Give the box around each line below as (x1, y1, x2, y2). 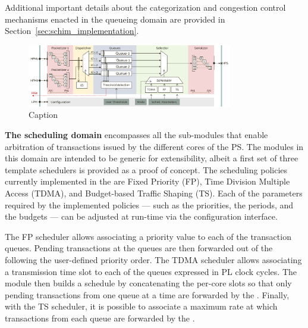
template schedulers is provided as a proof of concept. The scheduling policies (5, 163, 288, 176)
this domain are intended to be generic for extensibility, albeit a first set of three (5, 152, 298, 164)
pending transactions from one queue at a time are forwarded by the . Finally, (5, 288, 290, 301)
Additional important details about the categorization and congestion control (5, 1, 286, 13)
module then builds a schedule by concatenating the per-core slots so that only (5, 277, 292, 289)
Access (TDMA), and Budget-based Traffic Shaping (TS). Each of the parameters (5, 186, 303, 199)
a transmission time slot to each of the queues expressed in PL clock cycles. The (5, 265, 297, 277)
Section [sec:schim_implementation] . (5, 24, 139, 37)
